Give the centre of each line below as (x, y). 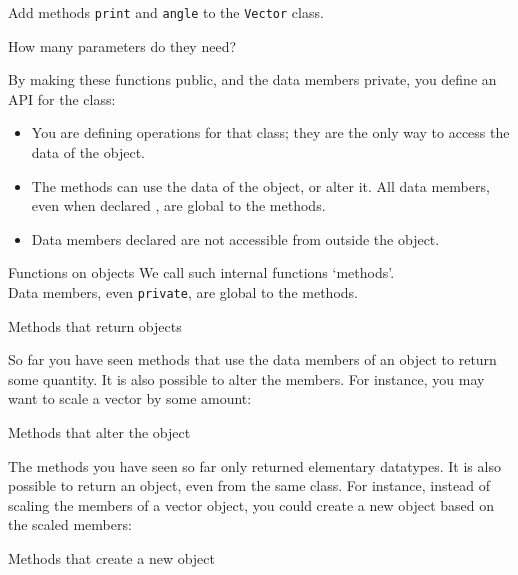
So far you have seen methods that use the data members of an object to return (252, 359)
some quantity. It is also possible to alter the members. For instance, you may (246, 378)
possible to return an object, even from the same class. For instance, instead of (249, 485)
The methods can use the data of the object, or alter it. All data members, (260, 185)
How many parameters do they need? (122, 45)
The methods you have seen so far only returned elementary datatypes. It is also (254, 465)
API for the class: (62, 98)
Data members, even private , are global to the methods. (183, 292)
